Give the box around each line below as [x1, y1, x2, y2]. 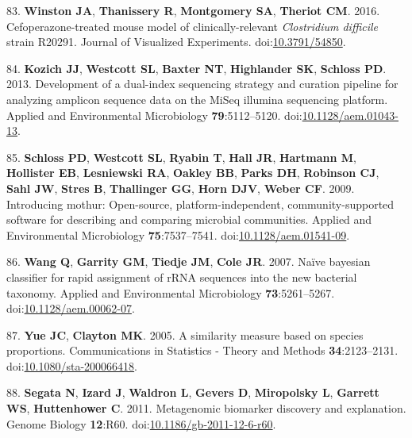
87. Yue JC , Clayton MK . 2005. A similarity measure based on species [6, 326, 364, 343]
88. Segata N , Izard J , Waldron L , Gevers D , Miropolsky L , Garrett [6, 384, 379, 401]
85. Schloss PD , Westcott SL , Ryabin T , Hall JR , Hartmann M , [6, 148, 356, 165]
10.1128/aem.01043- [302, 106, 399, 123]
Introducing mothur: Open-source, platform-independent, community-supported [6, 195, 395, 212]
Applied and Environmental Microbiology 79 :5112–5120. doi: [6, 106, 302, 123]
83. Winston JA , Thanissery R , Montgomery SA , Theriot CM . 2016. [6, 2, 380, 18]
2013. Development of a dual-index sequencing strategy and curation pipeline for [6, 75, 399, 92]
